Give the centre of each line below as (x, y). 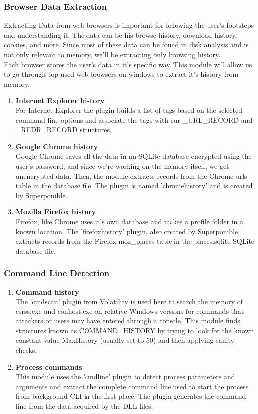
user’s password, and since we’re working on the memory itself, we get (122, 165)
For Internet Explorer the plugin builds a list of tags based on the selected (129, 110)
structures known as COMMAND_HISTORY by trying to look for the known (135, 330)
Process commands (49, 366)
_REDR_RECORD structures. (64, 130)
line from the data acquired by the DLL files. (84, 406)
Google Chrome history (57, 146)
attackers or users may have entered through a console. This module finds (128, 321)
